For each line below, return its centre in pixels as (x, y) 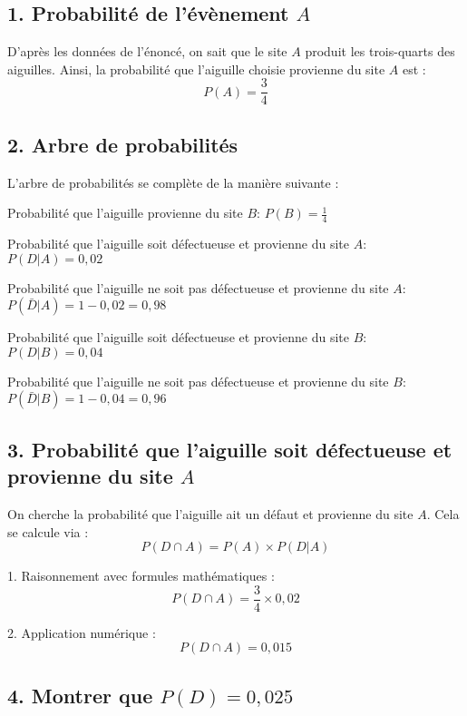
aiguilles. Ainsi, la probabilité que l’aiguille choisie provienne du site (196, 69)
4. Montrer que (80, 695)
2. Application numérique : (82, 632)
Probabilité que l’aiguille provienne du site (125, 213)
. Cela (443, 514)
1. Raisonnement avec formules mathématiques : (141, 576)
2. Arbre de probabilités (123, 144)
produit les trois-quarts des (380, 51)
